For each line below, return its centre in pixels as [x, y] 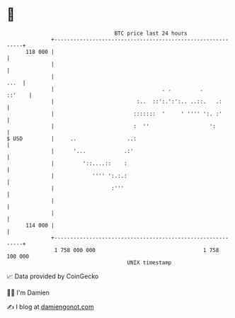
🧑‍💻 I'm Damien [28, 293]
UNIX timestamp [149, 262]
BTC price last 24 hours [151, 33]
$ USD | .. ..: [72, 138]
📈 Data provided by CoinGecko [53, 276]
